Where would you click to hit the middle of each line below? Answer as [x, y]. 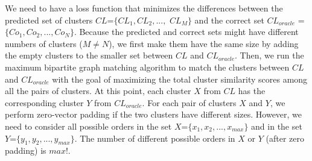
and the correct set [229, 20]
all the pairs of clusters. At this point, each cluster [98, 91]
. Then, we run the [269, 55]
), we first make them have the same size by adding [204, 43]
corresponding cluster [44, 102]
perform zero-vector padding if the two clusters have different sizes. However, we [154, 114]
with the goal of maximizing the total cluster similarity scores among [180, 79]
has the [252, 91]
